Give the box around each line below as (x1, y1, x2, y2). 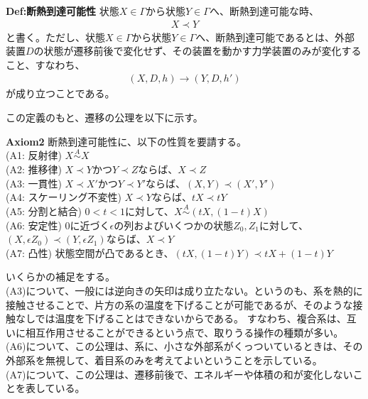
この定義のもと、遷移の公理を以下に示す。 (6, 110, 203, 125)
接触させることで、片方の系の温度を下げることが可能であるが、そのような (6, 297, 353, 312)
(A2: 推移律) (6, 162, 62, 177)
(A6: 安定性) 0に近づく (6, 217, 110, 232)
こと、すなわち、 (6, 57, 85, 72)
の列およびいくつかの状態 (114, 217, 234, 232)
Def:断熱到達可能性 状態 (6, 4, 119, 18)
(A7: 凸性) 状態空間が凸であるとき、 (6, 245, 174, 260)
